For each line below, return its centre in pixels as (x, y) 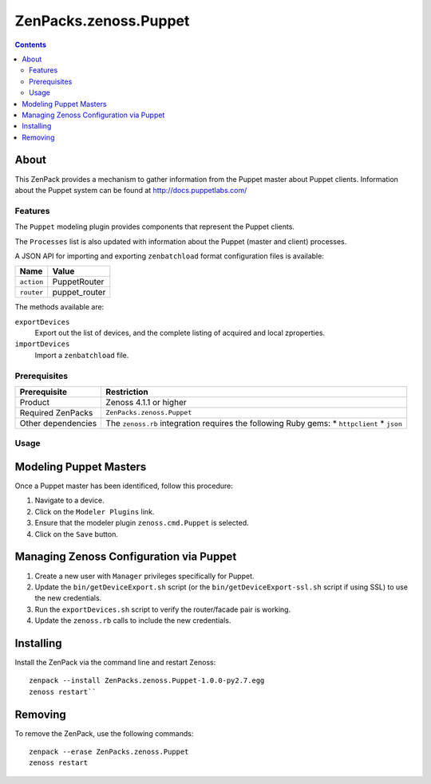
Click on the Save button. (77, 534)
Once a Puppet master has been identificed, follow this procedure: (124, 486)
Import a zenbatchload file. (82, 355)
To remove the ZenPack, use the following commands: (104, 733)
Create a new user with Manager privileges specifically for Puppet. (144, 576)
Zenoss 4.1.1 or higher (146, 402)
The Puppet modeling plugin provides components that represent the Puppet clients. (155, 227)
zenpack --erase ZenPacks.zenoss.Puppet (109, 752)
